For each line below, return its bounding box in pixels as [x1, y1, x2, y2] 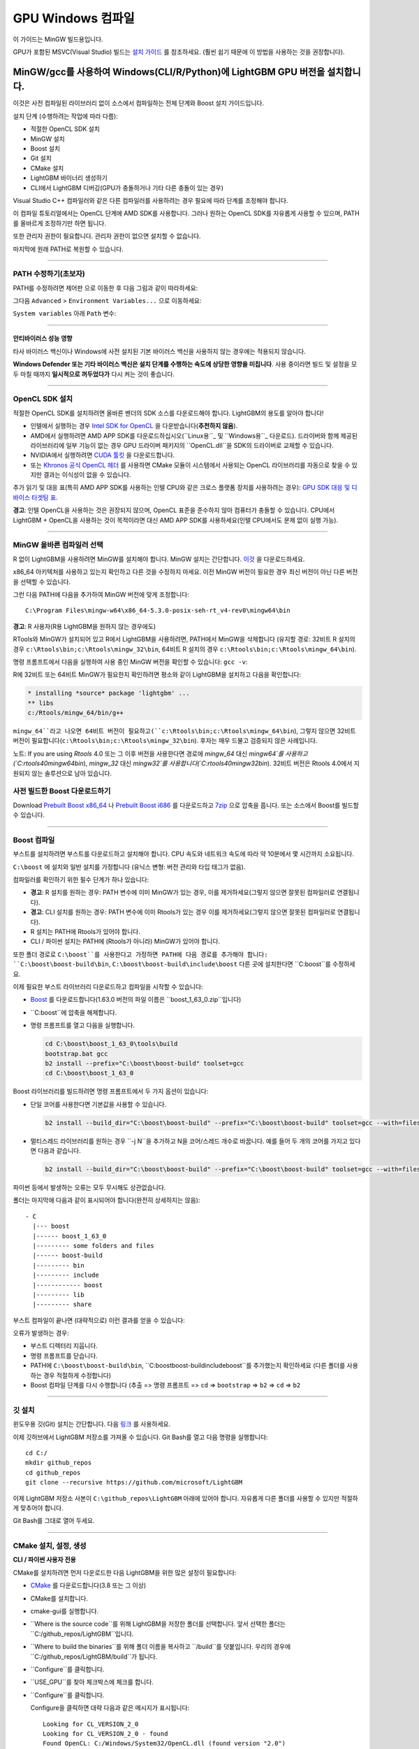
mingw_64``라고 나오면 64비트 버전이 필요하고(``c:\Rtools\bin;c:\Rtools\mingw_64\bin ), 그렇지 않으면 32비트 [13, 727, 356, 735]
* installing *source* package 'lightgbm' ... [27, 689, 190, 698]
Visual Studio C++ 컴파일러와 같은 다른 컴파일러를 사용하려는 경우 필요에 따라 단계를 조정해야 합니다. [13, 196, 288, 204]
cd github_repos [25, 1468, 81, 1476]
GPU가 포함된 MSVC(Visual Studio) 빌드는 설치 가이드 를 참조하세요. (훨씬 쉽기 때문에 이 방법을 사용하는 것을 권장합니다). [13, 48, 345, 56]
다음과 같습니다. [37, 1147, 81, 1155]
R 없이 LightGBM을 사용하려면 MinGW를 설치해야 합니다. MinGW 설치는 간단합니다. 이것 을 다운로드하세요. [13, 555, 305, 563]
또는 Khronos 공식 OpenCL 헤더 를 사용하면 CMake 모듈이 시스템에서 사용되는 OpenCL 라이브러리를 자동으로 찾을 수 [30, 460, 351, 469]
